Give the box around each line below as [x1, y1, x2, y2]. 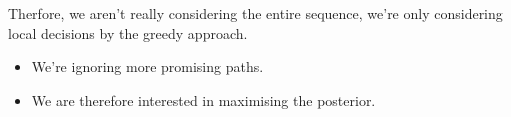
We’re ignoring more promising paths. [31, 56, 264, 77]
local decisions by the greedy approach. [8, 22, 248, 43]
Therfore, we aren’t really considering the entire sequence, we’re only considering [8, 3, 503, 23]
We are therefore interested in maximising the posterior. [31, 89, 376, 110]
